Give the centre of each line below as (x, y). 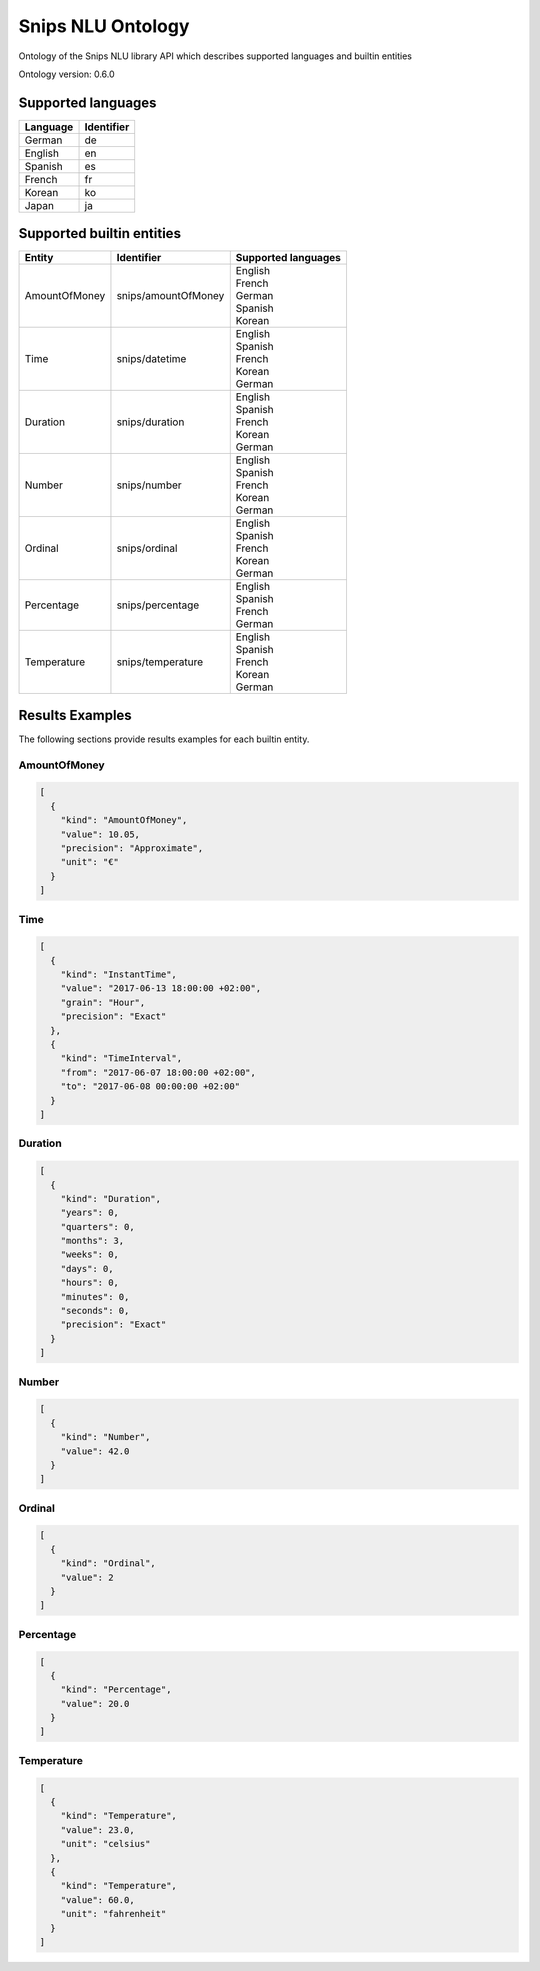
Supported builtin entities (100, 233)
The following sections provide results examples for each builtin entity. (164, 739)
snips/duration (150, 422)
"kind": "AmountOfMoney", (124, 820)
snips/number (149, 485)
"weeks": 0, (90, 1254)
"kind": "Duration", (111, 1198)
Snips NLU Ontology (104, 26)
